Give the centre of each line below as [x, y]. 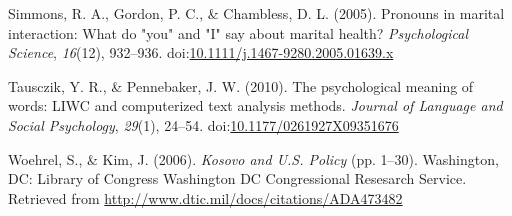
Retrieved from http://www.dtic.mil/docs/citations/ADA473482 [205, 197]
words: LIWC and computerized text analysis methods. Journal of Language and [255, 105]
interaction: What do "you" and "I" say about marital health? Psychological [238, 32]
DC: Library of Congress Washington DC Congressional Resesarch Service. [237, 178]
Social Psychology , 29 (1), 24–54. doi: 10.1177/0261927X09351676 [203, 124]
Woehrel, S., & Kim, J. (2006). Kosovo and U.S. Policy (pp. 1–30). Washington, [253, 158]
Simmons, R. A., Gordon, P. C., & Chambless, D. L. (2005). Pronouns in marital [256, 13]
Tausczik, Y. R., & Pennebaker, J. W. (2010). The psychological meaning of [241, 85]
